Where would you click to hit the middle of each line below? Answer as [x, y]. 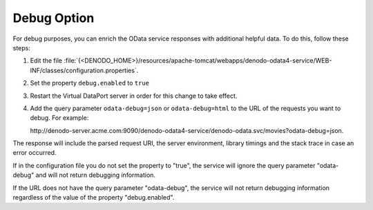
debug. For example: [59, 118]
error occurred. [35, 153]
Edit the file [46, 61]
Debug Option [54, 18]
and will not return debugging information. [95, 175]
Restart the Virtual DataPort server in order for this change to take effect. [134, 96]
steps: [21, 48]
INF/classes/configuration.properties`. [84, 70]
